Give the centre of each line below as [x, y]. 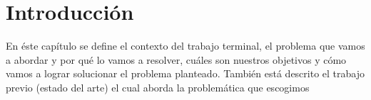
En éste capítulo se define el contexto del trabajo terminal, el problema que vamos [185, 46]
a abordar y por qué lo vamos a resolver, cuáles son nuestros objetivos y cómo [176, 59]
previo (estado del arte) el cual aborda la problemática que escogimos [158, 87]
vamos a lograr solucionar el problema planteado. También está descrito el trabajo [185, 73]
